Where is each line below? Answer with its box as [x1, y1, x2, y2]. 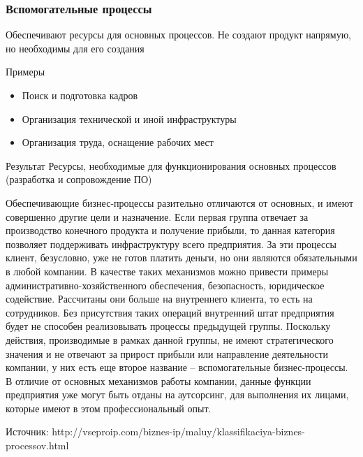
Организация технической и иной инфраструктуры [22, 111, 237, 126]
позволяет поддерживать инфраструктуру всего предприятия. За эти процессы [6, 236, 336, 251]
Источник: [6, 424, 49, 439]
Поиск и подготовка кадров [22, 88, 138, 102]
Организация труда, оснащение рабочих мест [22, 135, 214, 150]
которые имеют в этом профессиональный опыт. [6, 400, 212, 415]
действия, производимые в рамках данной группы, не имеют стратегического [6, 332, 334, 347]
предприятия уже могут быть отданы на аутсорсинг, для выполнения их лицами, [6, 387, 349, 402]
